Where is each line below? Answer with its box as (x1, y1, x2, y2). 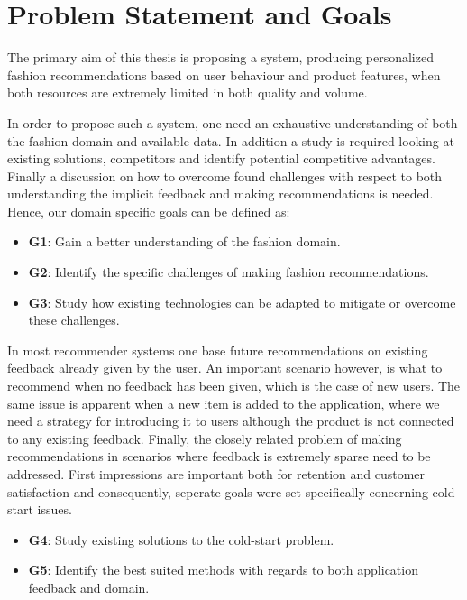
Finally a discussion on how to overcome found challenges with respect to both (7, 166, 443, 185)
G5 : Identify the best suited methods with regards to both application (28, 560, 418, 579)
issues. (37, 500, 72, 519)
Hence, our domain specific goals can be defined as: (7, 201, 290, 220)
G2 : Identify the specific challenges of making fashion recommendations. (28, 263, 429, 282)
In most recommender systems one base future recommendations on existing (7, 340, 428, 359)
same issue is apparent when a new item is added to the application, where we (7, 393, 440, 412)
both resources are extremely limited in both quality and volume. (7, 83, 368, 102)
